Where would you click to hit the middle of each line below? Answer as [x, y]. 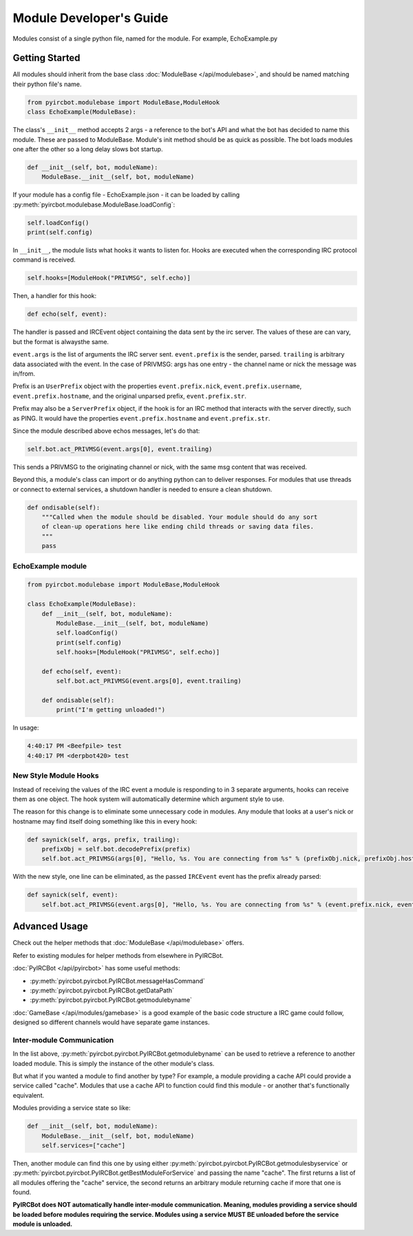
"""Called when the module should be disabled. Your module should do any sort [180, 517]
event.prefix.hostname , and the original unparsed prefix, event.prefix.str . [130, 396]
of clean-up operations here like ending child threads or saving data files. [178, 527]
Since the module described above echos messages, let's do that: [106, 431]
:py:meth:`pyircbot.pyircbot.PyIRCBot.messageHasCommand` [118, 981]
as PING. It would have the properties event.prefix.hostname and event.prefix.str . [141, 418]
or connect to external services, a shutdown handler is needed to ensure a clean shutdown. [142, 489]
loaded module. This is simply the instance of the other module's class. [114, 1063]
